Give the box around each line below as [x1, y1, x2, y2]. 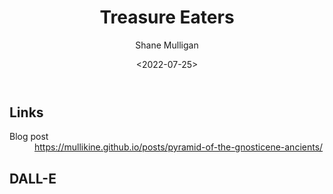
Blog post [9, 131, 49, 143]
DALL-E [9, 170, 57, 187]
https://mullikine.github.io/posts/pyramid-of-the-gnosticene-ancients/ [34, 141, 324, 153]
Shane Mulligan [135, 39, 199, 51]
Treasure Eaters [99, 6, 235, 29]
